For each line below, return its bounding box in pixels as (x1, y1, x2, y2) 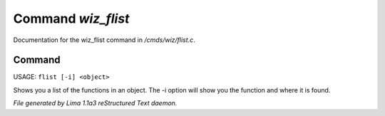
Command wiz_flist (13, 11, 130, 26)
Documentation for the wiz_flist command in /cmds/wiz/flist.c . (13, 36, 195, 44)
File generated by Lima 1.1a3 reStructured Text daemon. (13, 99, 178, 107)
